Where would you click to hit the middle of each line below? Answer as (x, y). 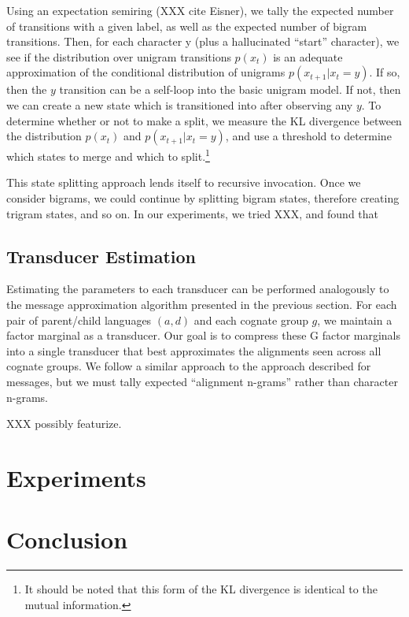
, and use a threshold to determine (308, 136)
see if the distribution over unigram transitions (119, 56)
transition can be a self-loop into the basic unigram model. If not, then (230, 89)
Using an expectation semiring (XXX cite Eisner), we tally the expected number (200, 10)
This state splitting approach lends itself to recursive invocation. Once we (184, 182)
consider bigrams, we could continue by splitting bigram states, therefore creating (203, 198)
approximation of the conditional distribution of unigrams (146, 72)
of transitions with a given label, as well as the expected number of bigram (187, 26)
